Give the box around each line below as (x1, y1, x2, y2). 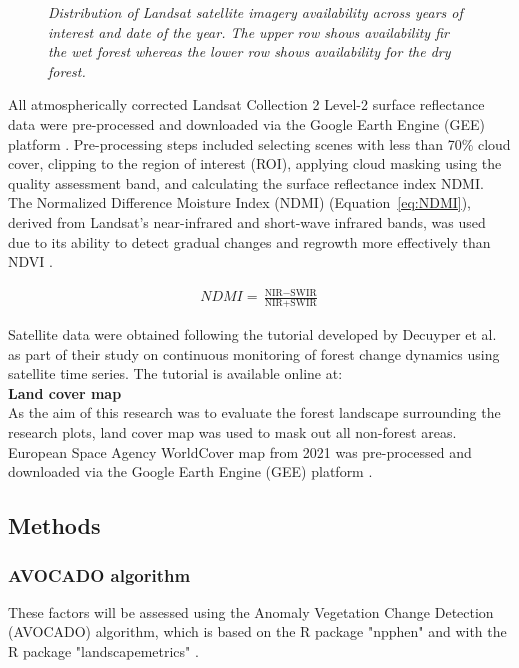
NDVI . (8, 251, 53, 272)
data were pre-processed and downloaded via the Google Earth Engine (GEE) (8, 113, 485, 134)
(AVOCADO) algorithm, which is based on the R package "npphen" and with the (8, 621, 507, 642)
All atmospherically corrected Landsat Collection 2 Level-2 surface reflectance (8, 94, 485, 115)
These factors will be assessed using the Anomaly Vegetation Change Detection (8, 601, 494, 622)
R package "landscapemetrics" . (8, 641, 199, 662)
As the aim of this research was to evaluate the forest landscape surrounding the (8, 402, 501, 423)
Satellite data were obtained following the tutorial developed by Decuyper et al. (8, 324, 497, 345)
